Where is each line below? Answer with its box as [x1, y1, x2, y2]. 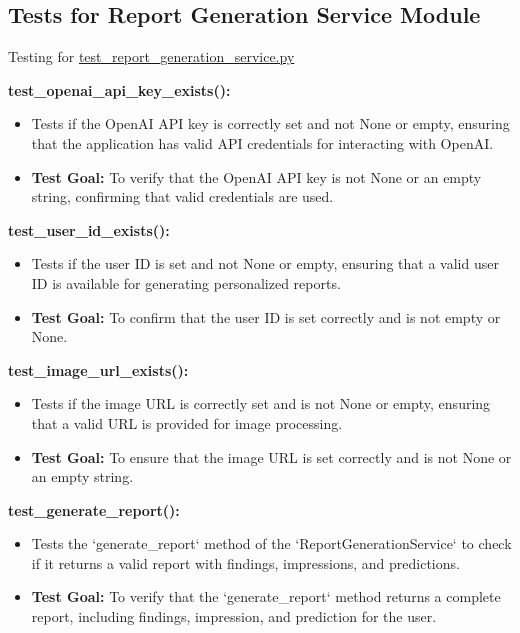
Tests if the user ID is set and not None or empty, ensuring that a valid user [31, 253, 499, 274]
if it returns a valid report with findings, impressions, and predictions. [31, 552, 460, 573]
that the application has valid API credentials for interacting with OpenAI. [31, 132, 494, 153]
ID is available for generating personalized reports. [31, 272, 341, 293]
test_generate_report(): [8, 499, 180, 520]
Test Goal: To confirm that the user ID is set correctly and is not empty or [31, 306, 501, 327]
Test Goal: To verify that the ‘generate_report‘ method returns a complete [31, 586, 501, 607]
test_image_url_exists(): [8, 359, 189, 380]
